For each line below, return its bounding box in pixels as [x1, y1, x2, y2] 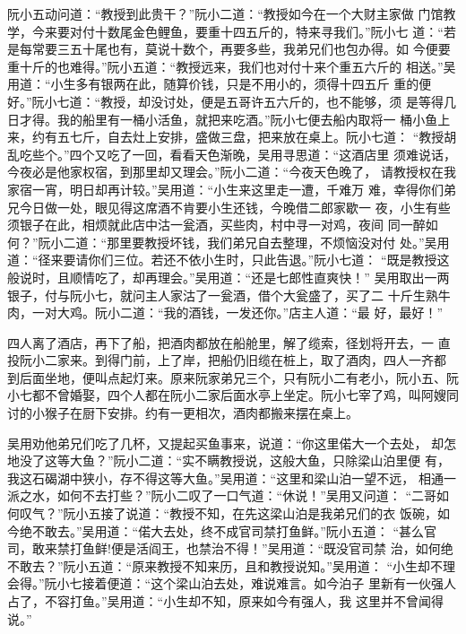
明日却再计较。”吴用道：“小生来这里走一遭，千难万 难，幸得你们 [69, 179, 444, 198]
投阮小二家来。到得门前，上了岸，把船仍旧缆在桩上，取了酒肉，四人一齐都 [7, 351, 446, 369]
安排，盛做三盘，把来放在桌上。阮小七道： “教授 [157, 127, 444, 146]
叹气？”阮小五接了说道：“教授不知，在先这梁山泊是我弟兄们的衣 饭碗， [19, 504, 437, 523]
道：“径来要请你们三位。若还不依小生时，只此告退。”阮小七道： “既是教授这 [7, 250, 450, 269]
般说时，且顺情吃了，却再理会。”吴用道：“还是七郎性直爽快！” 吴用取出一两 [7, 267, 450, 286]
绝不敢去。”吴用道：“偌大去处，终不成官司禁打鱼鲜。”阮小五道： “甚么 [19, 521, 425, 540]
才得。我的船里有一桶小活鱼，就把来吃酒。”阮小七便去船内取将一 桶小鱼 [19, 109, 438, 128]
